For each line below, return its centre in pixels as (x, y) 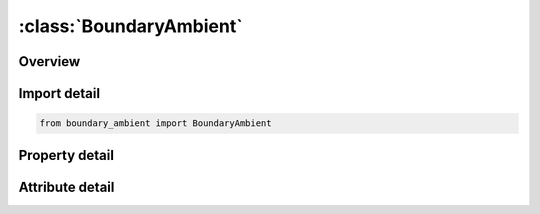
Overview (49, 61)
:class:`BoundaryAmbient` (131, 26)
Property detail (66, 155)
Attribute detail (66, 186)
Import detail (59, 93)
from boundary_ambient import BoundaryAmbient (155, 123)
